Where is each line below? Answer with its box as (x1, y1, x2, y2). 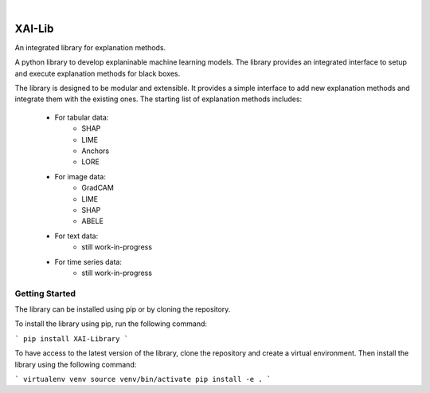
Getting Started (14, 288, 76, 299)
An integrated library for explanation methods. (14, 42, 166, 52)
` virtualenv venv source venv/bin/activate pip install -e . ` (14, 375, 272, 384)
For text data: (54, 231, 99, 241)
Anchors (81, 146, 110, 155)
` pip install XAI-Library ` (14, 334, 129, 343)
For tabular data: (54, 112, 109, 122)
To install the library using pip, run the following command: (14, 319, 207, 328)
